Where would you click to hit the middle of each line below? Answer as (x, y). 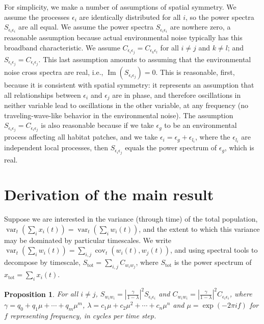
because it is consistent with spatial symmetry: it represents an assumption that (129, 85)
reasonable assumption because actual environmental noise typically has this (123, 37)
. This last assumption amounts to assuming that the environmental (145, 59)
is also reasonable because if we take (97, 125)
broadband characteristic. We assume (62, 47)
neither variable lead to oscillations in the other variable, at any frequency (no (126, 105)
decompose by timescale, (42, 262)
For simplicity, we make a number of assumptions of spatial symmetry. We (120, 7)
